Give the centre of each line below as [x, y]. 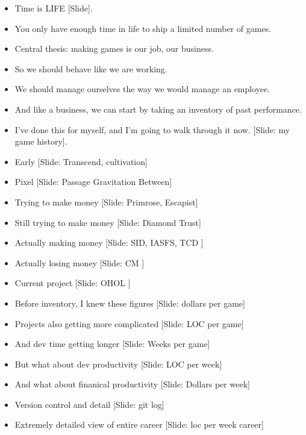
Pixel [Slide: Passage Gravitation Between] [93, 182]
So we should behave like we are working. [91, 68]
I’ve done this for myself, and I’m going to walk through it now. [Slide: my [152, 129]
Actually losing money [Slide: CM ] [80, 262]
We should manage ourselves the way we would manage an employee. [142, 89]
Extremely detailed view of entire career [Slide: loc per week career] [139, 424]
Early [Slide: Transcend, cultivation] [81, 161]
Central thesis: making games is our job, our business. [114, 49]
